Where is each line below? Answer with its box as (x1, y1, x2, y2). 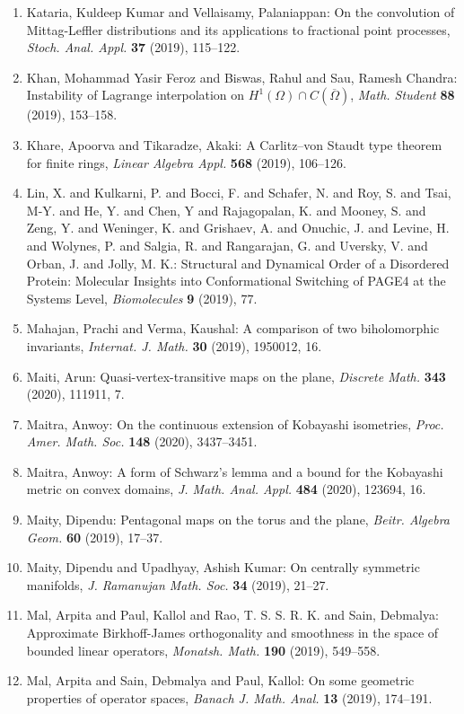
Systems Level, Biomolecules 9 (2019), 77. (26, 288, 258, 307)
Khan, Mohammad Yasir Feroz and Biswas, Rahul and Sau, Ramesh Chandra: (26, 67, 458, 86)
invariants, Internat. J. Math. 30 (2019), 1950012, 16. (26, 336, 322, 355)
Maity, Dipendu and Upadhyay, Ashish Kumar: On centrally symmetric (26, 558, 420, 577)
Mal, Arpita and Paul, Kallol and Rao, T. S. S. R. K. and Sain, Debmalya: (26, 605, 439, 624)
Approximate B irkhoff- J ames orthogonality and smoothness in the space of (26, 623, 439, 642)
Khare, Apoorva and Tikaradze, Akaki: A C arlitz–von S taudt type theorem (26, 135, 442, 154)
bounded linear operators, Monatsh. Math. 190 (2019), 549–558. (26, 640, 381, 659)
